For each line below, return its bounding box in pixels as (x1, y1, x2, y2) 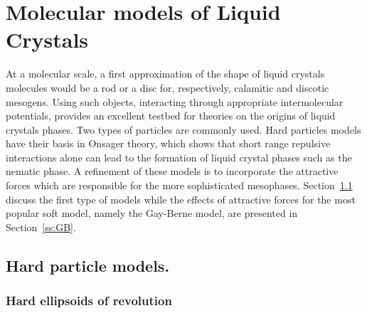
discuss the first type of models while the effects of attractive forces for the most (6, 191, 356, 206)
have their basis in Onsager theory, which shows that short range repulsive (6, 136, 331, 151)
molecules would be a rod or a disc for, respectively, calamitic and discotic (6, 80, 329, 95)
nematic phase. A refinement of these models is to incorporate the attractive (6, 164, 339, 179)
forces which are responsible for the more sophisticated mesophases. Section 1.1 (6, 178, 353, 193)
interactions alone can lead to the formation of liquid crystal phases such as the (6, 149, 352, 164)
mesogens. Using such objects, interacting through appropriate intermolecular (6, 94, 344, 109)
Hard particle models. (6, 254, 170, 276)
